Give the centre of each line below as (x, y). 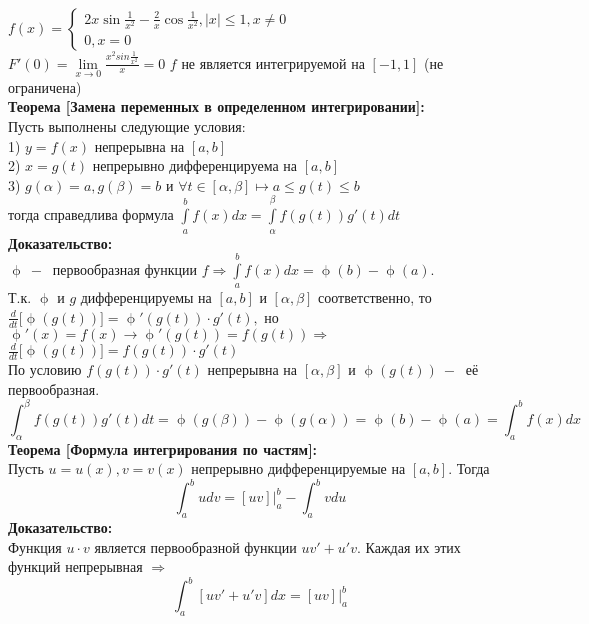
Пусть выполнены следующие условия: (127, 125)
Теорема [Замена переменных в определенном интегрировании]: (216, 106)
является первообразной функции (195, 546)
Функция (35, 546)
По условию (45, 369)
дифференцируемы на (146, 297)
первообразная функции (125, 268)
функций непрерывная (75, 566)
